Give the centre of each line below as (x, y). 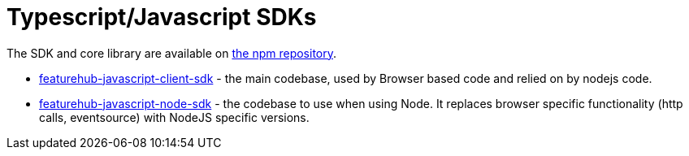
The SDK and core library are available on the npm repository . (172, 53)
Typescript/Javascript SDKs (162, 17)
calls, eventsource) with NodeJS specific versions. (174, 117)
